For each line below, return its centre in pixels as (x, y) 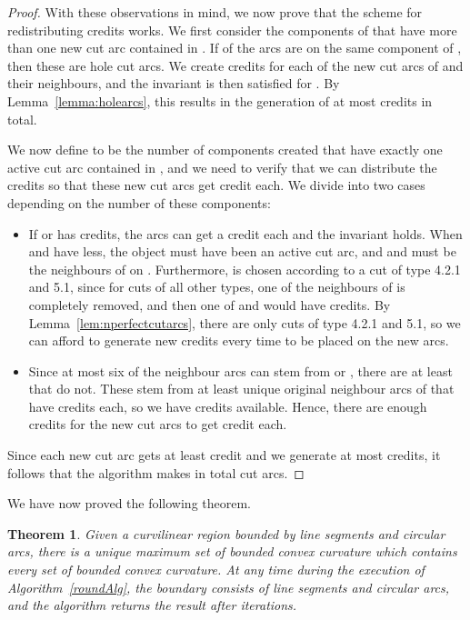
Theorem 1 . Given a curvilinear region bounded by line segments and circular (226, 533)
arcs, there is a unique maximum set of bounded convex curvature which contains (232, 551)
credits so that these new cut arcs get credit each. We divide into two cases (216, 185)
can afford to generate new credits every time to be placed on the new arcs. (239, 340)
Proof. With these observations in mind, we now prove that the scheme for (215, 12)
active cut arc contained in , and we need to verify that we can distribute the (222, 167)
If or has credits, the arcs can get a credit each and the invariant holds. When (245, 233)
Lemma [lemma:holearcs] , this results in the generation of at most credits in (220, 100)
